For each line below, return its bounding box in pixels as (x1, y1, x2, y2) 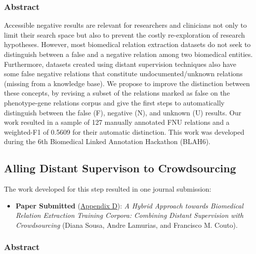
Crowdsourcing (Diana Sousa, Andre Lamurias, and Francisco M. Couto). (15, 219, 238, 230)
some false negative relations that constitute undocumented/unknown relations (4, 68, 243, 79)
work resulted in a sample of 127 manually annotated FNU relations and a (4, 117, 230, 127)
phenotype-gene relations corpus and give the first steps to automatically (4, 97, 225, 107)
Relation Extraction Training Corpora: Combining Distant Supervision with (15, 210, 244, 220)
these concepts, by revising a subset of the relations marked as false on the (4, 88, 230, 98)
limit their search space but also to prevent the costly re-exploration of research (4, 29, 245, 40)
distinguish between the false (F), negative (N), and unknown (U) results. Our (4, 107, 242, 117)
